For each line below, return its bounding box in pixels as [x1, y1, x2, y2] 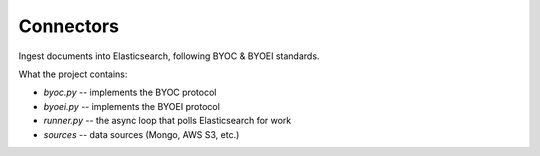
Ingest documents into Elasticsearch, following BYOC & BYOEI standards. [18, 50, 320, 62]
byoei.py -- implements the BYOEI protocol [43, 100, 220, 112]
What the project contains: [18, 68, 128, 80]
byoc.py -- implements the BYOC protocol [43, 86, 217, 99]
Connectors [18, 15, 120, 37]
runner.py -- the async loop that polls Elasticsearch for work [43, 115, 292, 127]
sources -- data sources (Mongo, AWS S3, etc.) [43, 128, 240, 140]
